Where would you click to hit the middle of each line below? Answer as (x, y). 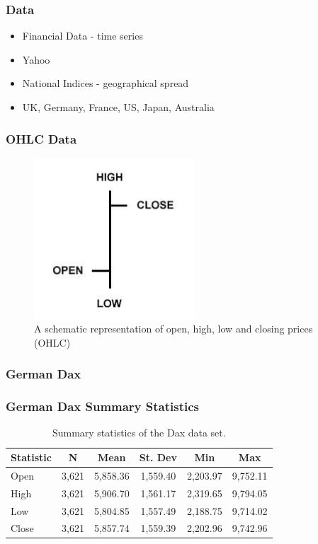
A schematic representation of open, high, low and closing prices (174, 329)
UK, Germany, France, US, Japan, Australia (118, 107)
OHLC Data (41, 138)
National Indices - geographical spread (106, 83)
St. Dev (158, 457)
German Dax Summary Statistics (103, 406)
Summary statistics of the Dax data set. (139, 433)
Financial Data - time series (83, 36)
